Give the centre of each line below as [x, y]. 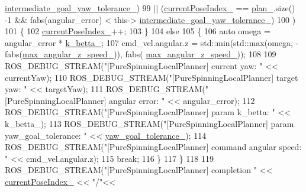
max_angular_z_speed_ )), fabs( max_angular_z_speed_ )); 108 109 [149, 54]
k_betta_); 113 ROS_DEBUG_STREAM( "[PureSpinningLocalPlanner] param [149, 123]
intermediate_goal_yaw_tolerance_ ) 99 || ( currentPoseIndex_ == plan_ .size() [150, 8]
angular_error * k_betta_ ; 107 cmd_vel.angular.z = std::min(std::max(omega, [149, 42]
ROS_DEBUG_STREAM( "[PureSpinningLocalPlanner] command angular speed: [153, 147]
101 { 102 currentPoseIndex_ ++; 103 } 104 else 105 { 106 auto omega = [138, 31]
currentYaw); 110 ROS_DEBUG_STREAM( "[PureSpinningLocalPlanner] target [152, 77]
